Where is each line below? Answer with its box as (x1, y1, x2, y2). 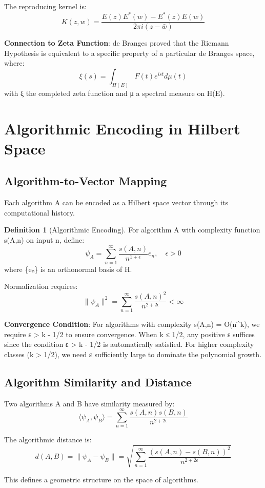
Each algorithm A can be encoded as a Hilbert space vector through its (4, 197, 228, 208)
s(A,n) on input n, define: (4, 234, 85, 245)
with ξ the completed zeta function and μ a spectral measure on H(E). (4, 87, 225, 98)
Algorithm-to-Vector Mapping (4, 173, 167, 189)
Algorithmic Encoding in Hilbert (4, 118, 240, 139)
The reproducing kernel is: (4, 1, 87, 11)
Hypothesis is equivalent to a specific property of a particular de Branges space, (4, 47, 255, 58)
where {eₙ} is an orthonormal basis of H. (4, 263, 132, 274)
